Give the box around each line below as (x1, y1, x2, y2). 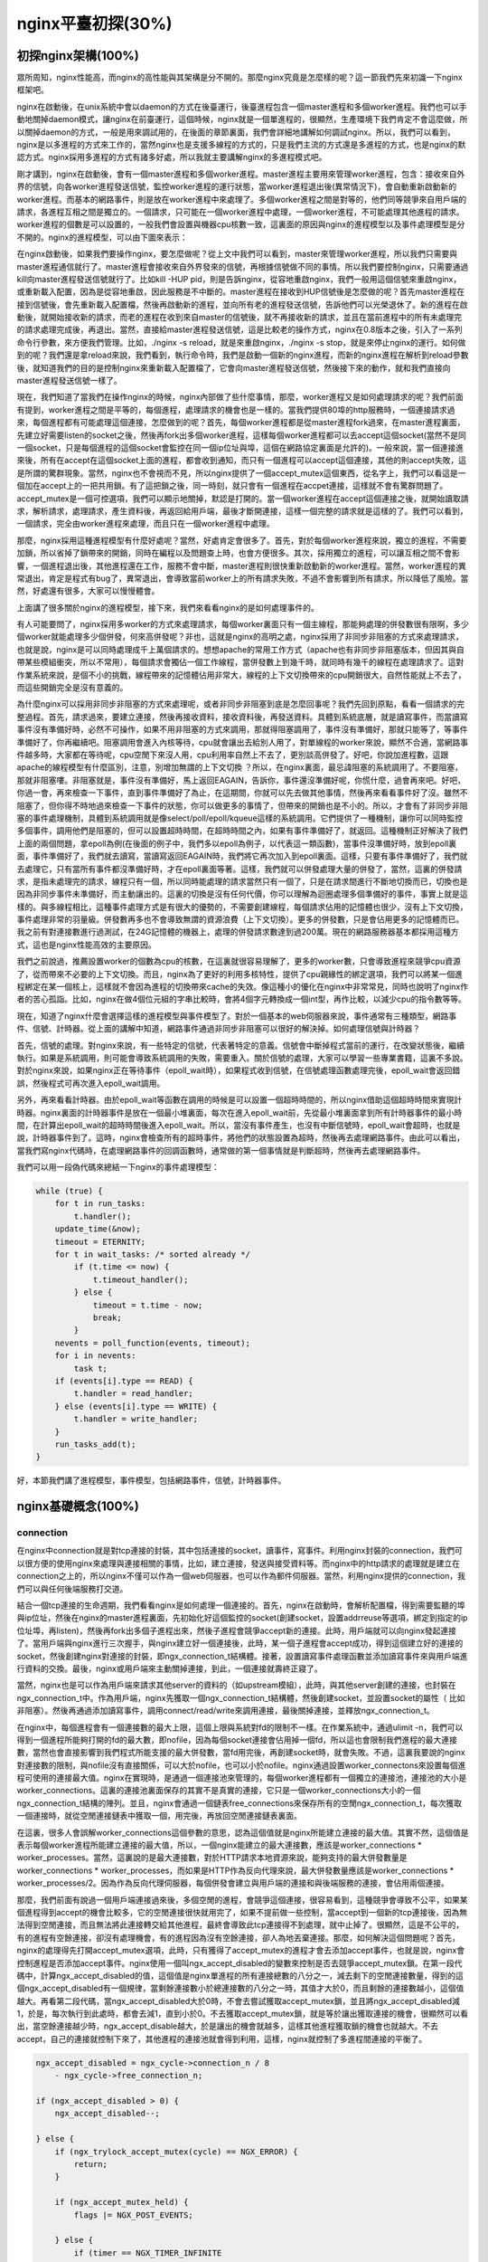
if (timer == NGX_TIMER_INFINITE (73, 2248, 222, 2257)
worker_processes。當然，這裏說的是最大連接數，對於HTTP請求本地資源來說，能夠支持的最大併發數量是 (16, 1852, 408, 1863)
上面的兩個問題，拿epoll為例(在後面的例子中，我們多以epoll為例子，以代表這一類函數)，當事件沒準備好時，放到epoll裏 (16, 838, 456, 849)
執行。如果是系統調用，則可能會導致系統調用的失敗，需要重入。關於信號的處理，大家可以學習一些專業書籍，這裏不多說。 (16, 1052, 468, 1063)
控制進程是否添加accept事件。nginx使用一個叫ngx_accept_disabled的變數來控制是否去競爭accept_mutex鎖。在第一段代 (16, 1957, 463, 1968)
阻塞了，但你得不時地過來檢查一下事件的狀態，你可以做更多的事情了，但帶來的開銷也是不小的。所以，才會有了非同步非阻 (16, 800, 468, 811)
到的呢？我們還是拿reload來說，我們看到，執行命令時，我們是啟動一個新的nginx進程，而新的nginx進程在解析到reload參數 (16, 349, 469, 361)
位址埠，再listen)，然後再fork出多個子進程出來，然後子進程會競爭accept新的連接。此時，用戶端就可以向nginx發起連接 (16, 1625, 456, 1636)
